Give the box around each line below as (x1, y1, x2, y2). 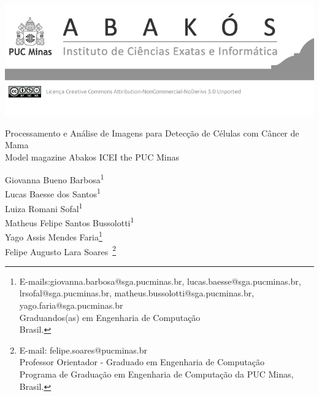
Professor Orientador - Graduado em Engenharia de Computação (19, 355, 264, 368)
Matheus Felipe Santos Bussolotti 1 (5, 215, 134, 229)
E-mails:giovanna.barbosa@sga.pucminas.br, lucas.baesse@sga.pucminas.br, (19, 274, 301, 287)
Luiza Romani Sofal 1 (5, 200, 83, 215)
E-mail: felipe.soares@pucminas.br (19, 343, 147, 356)
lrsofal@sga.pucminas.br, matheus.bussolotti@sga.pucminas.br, (19, 287, 255, 299)
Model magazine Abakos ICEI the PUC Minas (5, 150, 180, 163)
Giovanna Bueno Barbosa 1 (5, 172, 104, 186)
